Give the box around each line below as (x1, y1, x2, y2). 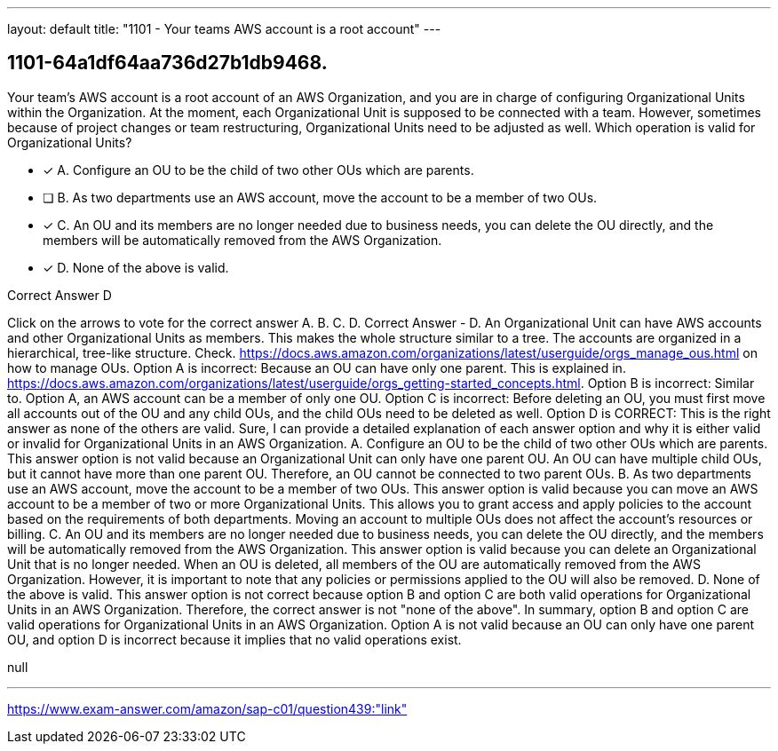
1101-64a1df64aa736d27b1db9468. (7, 51, 328, 75)
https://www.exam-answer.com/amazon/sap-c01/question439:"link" (7, 700, 408, 716)
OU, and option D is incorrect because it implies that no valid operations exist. (7, 631, 462, 647)
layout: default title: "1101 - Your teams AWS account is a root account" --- (7, 21, 441, 36)
